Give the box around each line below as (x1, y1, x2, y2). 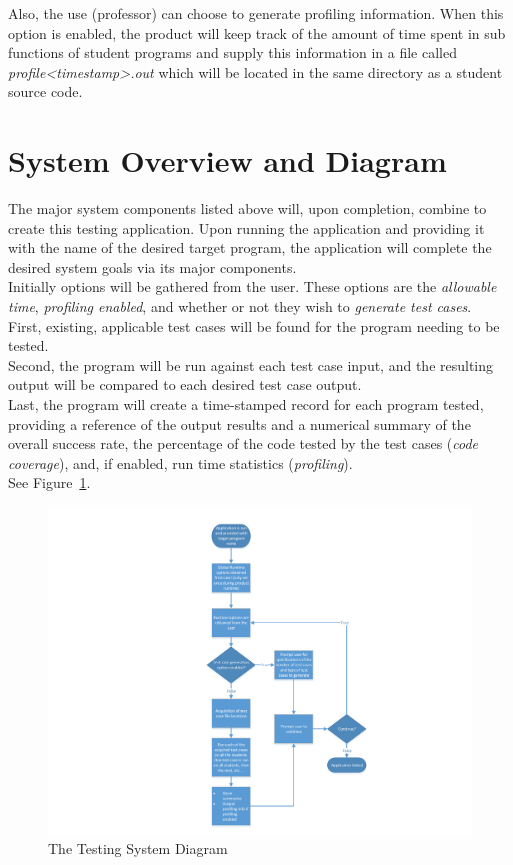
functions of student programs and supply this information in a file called (8, 42, 457, 63)
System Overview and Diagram (8, 140, 447, 181)
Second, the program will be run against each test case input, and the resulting (8, 354, 494, 375)
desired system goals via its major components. (8, 256, 297, 277)
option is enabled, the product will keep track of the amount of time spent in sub (8, 22, 506, 43)
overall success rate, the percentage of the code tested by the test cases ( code (8, 433, 479, 454)
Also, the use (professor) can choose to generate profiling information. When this (8, 3, 504, 23)
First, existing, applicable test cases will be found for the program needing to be (8, 315, 500, 336)
